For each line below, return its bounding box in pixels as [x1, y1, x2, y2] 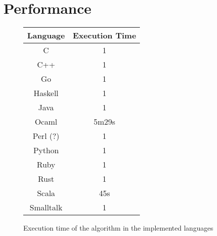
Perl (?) [33, 130, 59, 142]
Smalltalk [30, 202, 63, 213]
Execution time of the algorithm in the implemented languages [23, 223, 214, 233]
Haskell [33, 87, 59, 99]
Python [33, 144, 59, 156]
